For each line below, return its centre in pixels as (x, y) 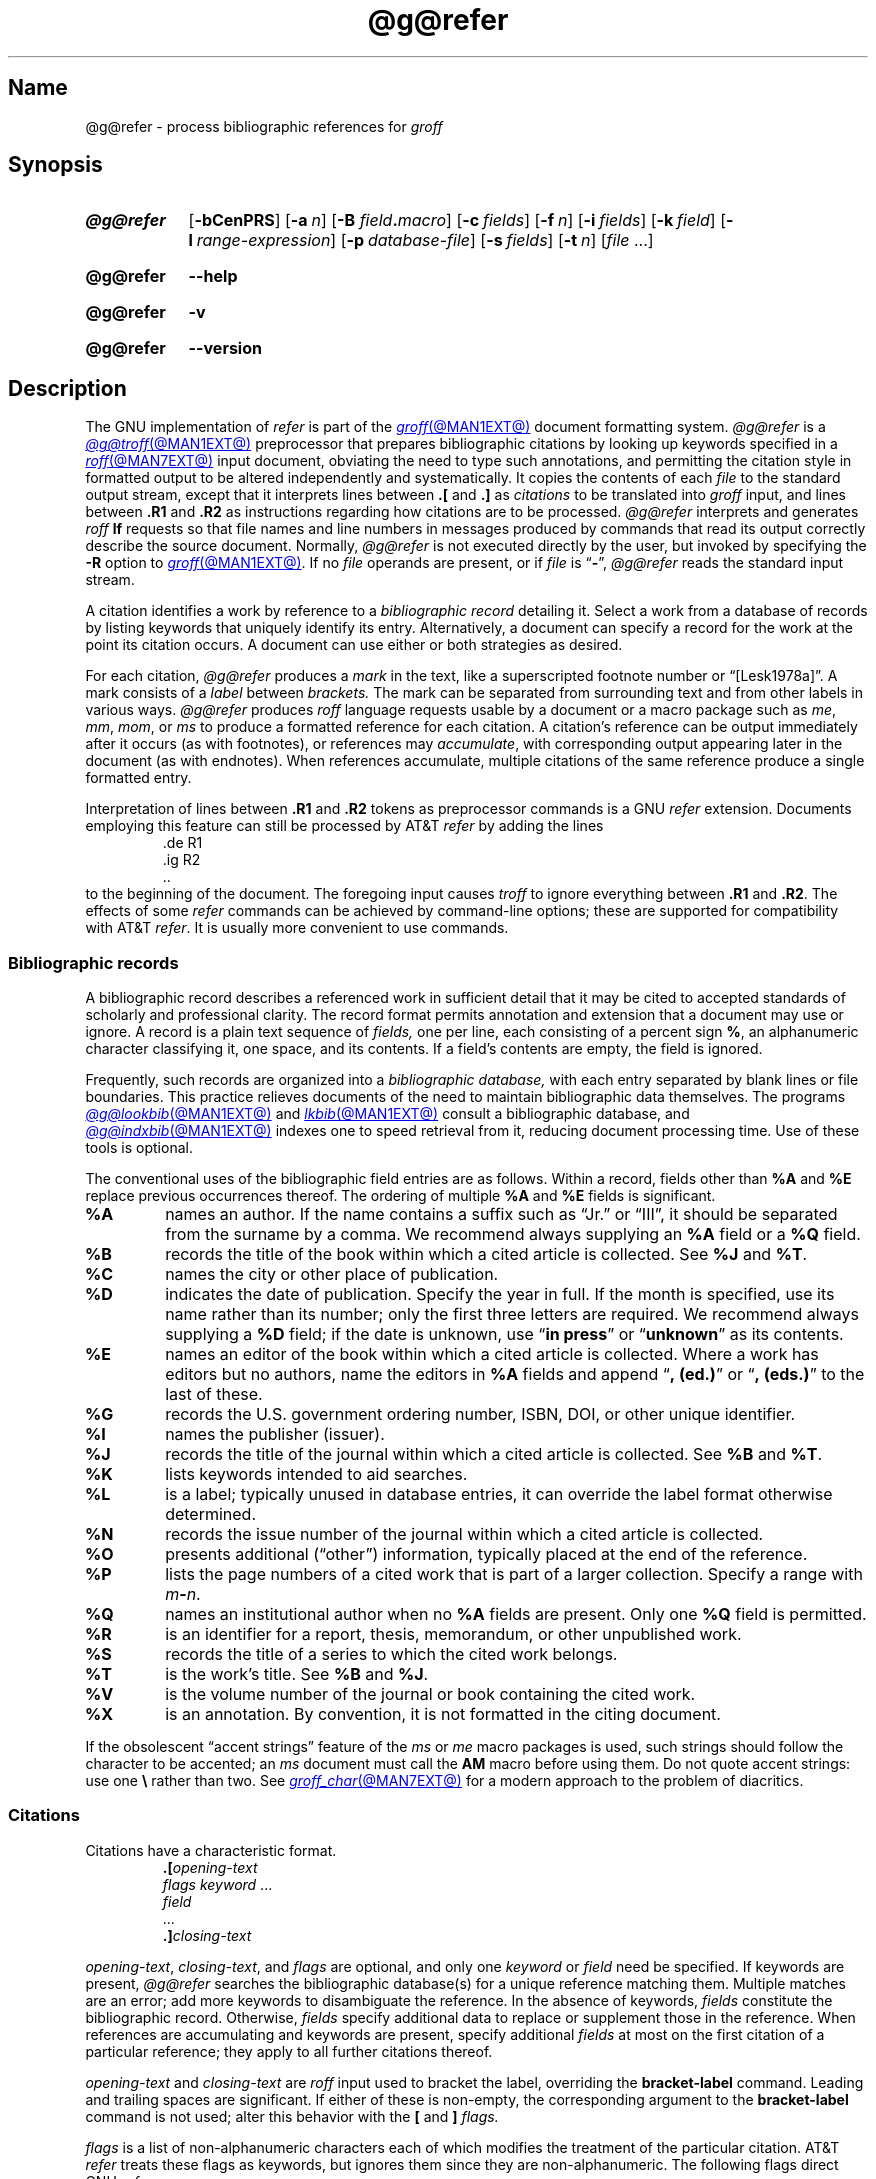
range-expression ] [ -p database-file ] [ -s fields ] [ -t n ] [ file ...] (425, 240)
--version (225, 348)
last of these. (214, 1394)
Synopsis (55, 165)
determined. (211, 1514)
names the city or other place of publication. (332, 1274)
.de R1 (182, 843)
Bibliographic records (93, 962)
